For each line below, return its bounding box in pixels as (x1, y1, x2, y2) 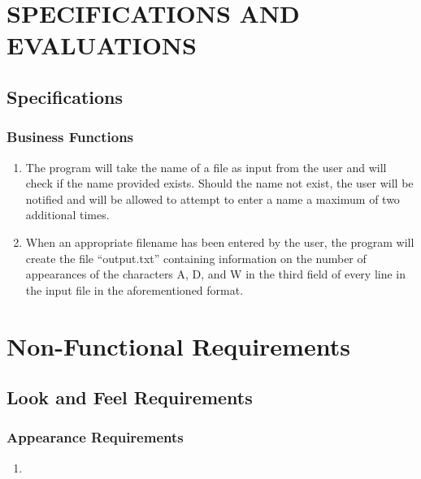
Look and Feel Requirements (7, 385, 253, 410)
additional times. (25, 206, 110, 223)
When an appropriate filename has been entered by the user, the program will (25, 233, 414, 250)
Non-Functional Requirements (7, 329, 350, 362)
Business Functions (7, 127, 134, 147)
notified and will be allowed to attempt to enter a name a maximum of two (25, 190, 400, 207)
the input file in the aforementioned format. (25, 281, 244, 298)
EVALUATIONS (7, 28, 197, 62)
